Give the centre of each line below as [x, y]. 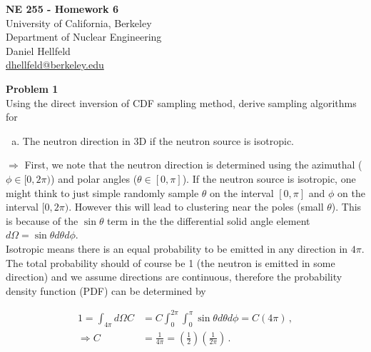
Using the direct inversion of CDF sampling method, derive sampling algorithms [181, 102]
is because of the [42, 220]
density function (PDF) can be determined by [106, 290]
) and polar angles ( [94, 178]
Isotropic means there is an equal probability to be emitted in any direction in [177, 248]
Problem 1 [32, 88]
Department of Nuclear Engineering [84, 37]
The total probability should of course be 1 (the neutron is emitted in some [171, 262]
